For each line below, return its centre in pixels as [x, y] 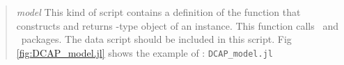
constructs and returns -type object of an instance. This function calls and [178, 25]
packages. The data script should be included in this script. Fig [156, 39]
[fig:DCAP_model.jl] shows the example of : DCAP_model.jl [144, 52]
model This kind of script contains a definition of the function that [158, 12]
